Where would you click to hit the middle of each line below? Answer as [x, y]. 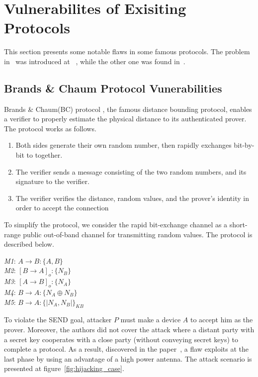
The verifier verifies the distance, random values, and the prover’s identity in [132, 198]
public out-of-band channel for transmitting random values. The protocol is [138, 234]
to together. [44, 155]
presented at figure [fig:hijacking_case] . [64, 368]
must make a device [151, 320]
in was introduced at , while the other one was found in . [95, 61]
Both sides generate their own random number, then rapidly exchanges [124, 145]
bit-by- [244, 145]
